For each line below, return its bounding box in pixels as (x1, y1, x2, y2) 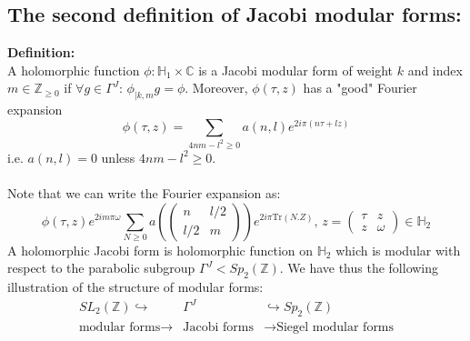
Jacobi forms (183, 320, 255, 334)
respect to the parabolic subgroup (7, 258, 195, 277)
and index (407, 60, 463, 79)
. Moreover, (185, 78, 248, 97)
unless (101, 147, 135, 166)
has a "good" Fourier (303, 78, 417, 97)
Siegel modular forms (276, 320, 395, 334)
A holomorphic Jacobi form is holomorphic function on (7, 240, 314, 259)
